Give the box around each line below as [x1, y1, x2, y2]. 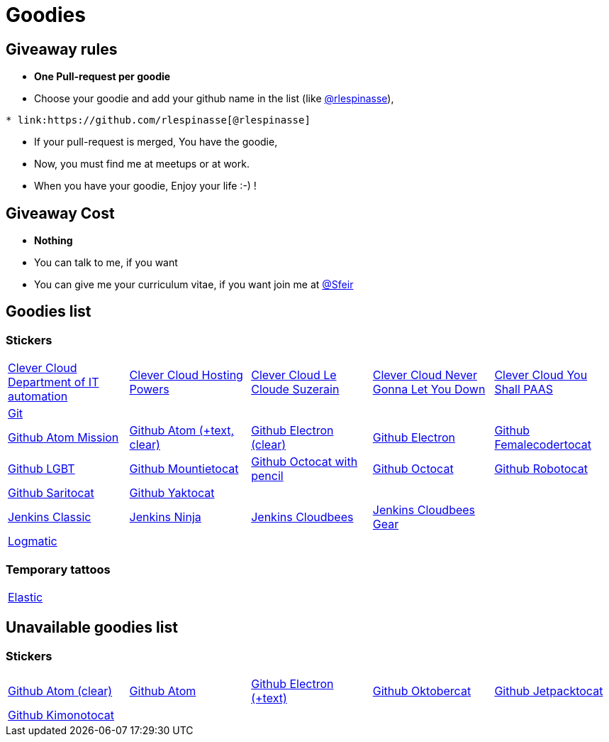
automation [8, 389, 68, 404]
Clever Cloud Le [251, 368, 337, 383]
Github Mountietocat [129, 462, 239, 476]
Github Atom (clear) [8, 684, 113, 699]
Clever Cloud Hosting [129, 368, 243, 383]
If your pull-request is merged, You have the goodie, [34, 136, 278, 148]
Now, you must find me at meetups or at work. [34, 158, 250, 170]
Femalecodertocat [494, 437, 592, 452]
